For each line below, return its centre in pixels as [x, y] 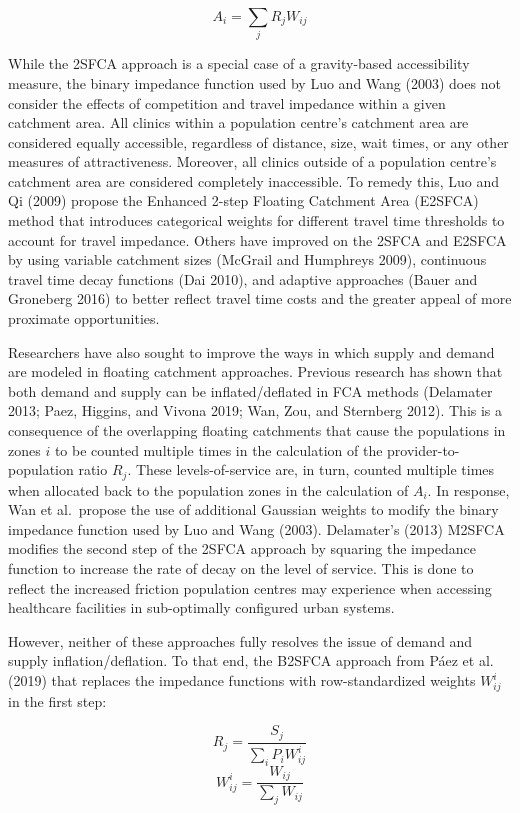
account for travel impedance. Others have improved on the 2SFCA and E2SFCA [257, 239]
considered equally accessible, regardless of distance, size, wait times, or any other [258, 141]
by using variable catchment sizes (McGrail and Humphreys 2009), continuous [247, 259]
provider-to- [423, 449]
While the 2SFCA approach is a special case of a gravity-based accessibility [239, 63]
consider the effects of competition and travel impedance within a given [227, 102]
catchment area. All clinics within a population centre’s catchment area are [238, 122]
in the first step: [57, 700]
